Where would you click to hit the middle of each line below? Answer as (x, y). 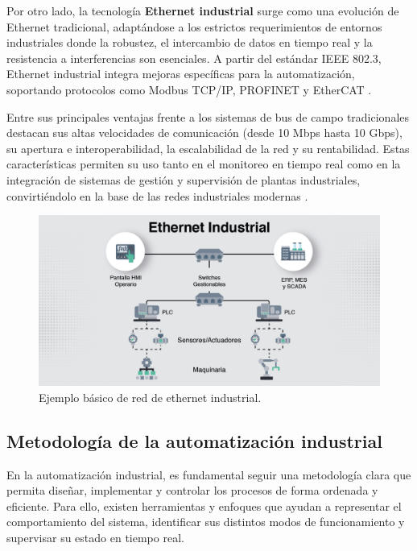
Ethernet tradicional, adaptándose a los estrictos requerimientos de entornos (194, 26)
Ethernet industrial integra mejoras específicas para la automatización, (181, 74)
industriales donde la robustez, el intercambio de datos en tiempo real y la (190, 42)
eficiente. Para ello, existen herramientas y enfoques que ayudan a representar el (204, 505)
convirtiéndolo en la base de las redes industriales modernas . (157, 195)
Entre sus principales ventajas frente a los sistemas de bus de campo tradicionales (208, 116)
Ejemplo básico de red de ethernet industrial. (150, 397)
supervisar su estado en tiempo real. (95, 537)
